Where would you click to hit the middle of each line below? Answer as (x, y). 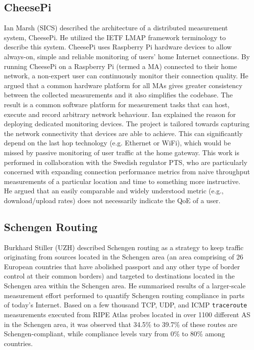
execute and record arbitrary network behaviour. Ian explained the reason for (120, 114)
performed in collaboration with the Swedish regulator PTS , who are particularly (126, 162)
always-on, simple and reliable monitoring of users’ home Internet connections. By (127, 56)
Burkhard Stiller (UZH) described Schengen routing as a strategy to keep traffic (124, 247)
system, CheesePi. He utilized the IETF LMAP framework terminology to (115, 37)
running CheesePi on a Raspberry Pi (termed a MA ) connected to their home (121, 66)
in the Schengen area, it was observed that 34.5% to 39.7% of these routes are (121, 324)
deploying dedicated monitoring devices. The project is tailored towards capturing (127, 124)
